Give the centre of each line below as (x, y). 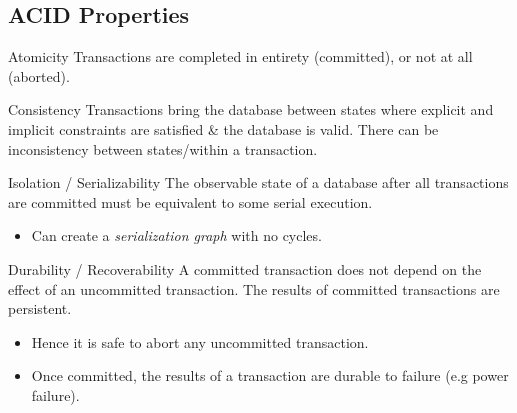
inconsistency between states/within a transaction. (163, 148)
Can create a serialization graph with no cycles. (176, 235)
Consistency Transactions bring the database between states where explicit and (251, 109)
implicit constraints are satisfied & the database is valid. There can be (223, 128)
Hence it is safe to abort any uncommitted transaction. (200, 341)
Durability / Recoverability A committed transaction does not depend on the (245, 268)
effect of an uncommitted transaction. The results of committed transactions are (254, 288)
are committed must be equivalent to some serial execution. (190, 201)
